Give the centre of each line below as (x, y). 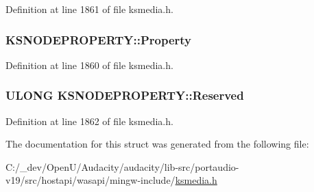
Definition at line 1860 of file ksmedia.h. (89, 65)
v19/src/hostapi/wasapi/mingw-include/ (90, 180)
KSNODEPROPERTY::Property (99, 39)
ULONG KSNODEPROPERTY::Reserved (125, 95)
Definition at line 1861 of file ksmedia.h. (89, 9)
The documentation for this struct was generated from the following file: (157, 144)
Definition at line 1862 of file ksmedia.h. (89, 121)
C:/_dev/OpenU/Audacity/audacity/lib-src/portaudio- (122, 166)
